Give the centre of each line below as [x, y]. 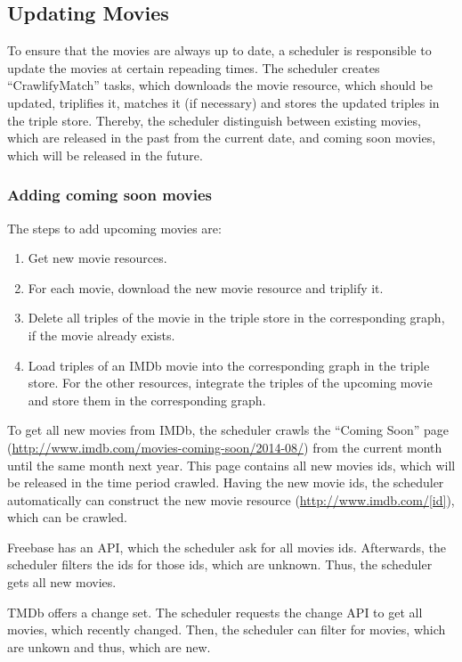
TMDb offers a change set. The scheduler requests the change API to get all [215, 612]
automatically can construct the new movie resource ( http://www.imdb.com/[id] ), [231, 499]
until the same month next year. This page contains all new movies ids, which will [231, 465]
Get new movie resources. [97, 258]
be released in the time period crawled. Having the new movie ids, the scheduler [226, 482]
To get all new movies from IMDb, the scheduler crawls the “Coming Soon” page [228, 430]
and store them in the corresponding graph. [147, 400]
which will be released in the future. [105, 155]
